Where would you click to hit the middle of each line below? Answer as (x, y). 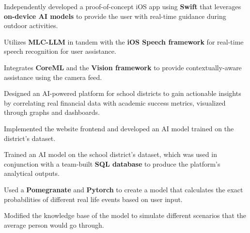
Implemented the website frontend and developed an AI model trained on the (119, 128)
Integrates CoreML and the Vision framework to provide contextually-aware (123, 67)
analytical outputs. (32, 173)
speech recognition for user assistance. (60, 51)
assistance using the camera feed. (53, 77)
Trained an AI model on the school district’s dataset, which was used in (110, 154)
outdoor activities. (31, 25)
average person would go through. (54, 225)
